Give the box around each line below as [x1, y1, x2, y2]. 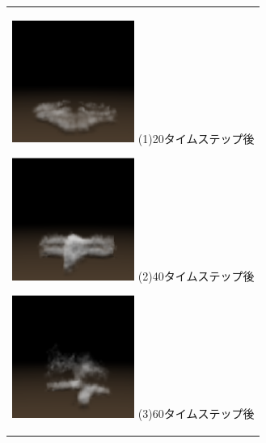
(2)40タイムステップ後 [137, 267, 255, 284]
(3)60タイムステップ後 [137, 405, 255, 422]
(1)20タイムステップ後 [137, 129, 255, 146]
